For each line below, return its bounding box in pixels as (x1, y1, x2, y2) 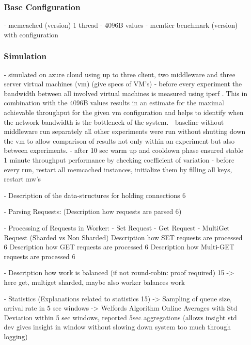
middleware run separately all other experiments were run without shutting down (4, 126, 246, 136)
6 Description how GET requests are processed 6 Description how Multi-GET (4, 242, 235, 252)
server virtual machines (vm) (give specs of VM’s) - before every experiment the (4, 79, 242, 89)
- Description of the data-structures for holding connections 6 (4, 190, 186, 200)
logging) (4, 331, 28, 341)
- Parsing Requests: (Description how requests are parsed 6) (4, 206, 182, 216)
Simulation (4, 50, 47, 62)
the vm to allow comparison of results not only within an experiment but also (4, 135, 235, 146)
